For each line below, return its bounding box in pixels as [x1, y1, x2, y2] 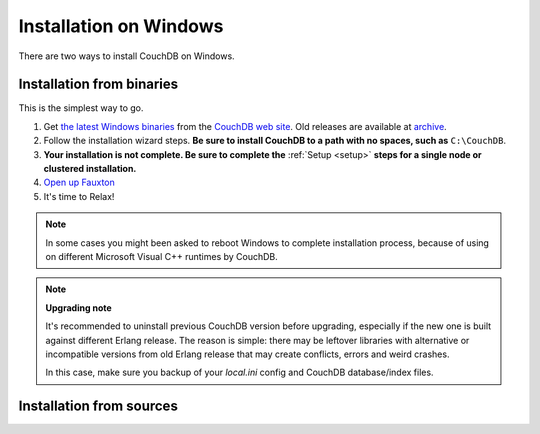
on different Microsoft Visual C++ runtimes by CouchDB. [45, 250, 279, 262]
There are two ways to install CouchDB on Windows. [18, 50, 235, 62]
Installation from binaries [18, 76, 179, 93]
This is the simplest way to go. [18, 102, 144, 114]
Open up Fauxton [43, 176, 115, 189]
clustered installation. [43, 163, 137, 175]
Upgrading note [45, 301, 112, 314]
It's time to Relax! [43, 190, 115, 202]
